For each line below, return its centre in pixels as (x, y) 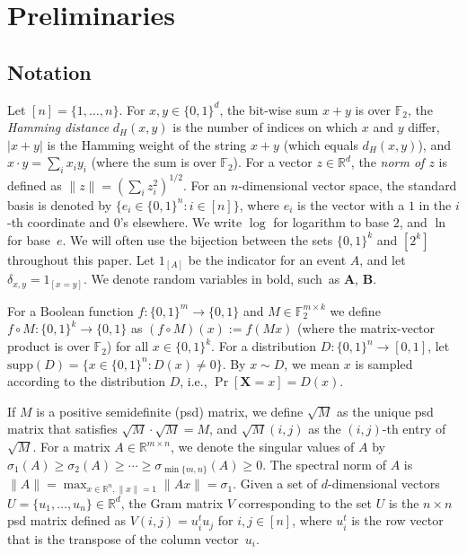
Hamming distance (58, 127)
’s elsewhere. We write (181, 222)
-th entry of (414, 429)
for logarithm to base (331, 222)
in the (435, 204)
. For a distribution (264, 346)
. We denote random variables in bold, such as (211, 279)
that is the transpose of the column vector (123, 538)
